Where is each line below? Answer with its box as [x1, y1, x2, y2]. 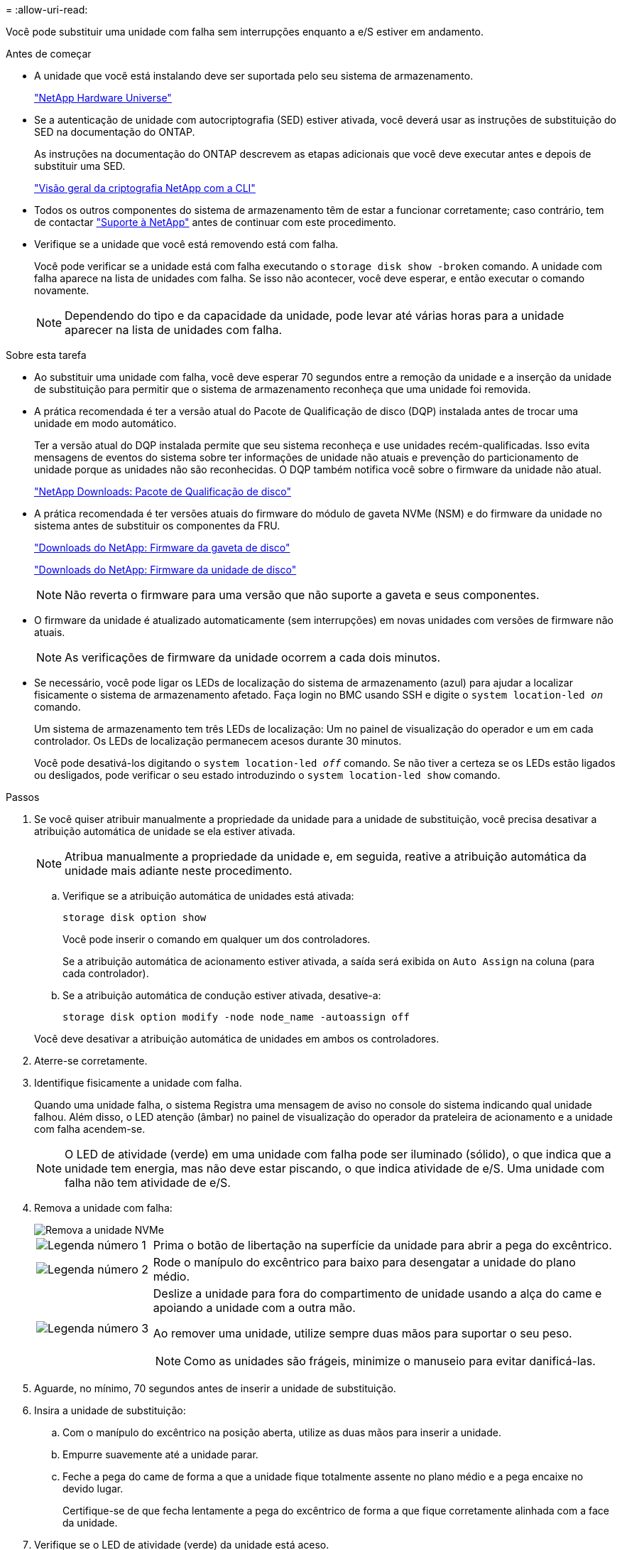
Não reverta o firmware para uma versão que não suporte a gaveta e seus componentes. [65, 588, 540, 602]
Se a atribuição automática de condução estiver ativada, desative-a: [62, 989, 381, 1001]
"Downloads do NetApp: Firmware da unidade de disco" [34, 564, 297, 576]
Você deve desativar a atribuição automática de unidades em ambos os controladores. [34, 1033, 440, 1045]
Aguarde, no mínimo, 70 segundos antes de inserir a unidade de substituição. [34, 1382, 396, 1394]
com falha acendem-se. [34, 1123, 146, 1135]
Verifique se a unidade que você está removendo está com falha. [34, 238, 339, 250]
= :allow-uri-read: [6, 4, 88, 16]
